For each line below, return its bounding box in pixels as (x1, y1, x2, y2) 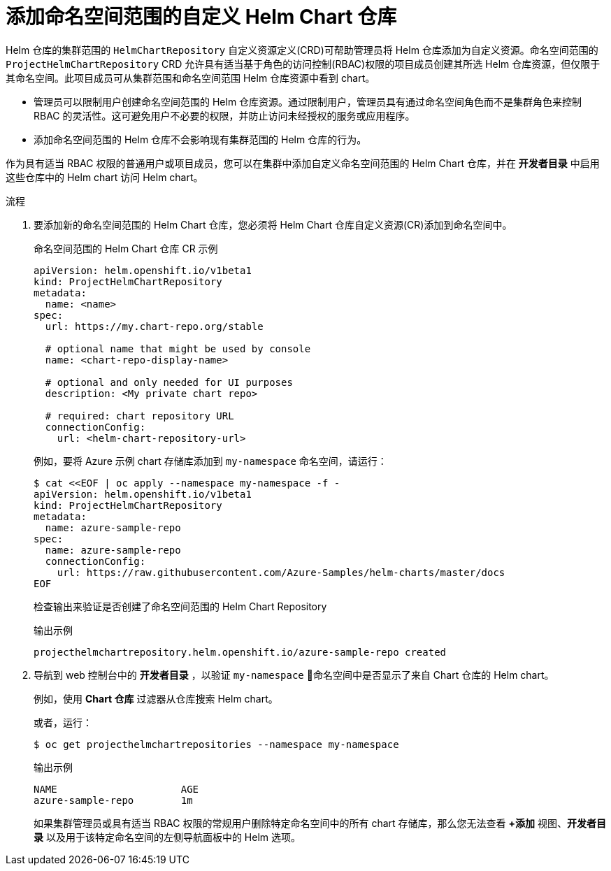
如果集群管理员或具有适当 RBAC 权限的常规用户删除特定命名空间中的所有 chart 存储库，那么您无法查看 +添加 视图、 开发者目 (34, 816, 606, 829)
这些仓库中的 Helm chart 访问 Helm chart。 (6, 171, 203, 183)
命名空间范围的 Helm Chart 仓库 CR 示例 (34, 242, 218, 254)
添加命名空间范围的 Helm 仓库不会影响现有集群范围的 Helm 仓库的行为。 (34, 133, 367, 145)
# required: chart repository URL (45, 410, 234, 422)
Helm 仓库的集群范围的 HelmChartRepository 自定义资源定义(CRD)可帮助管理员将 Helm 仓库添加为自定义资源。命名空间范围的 (6, 43, 598, 56)
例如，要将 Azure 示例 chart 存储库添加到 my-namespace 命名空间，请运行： (34, 454, 387, 467)
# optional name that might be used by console (45, 343, 311, 354)
